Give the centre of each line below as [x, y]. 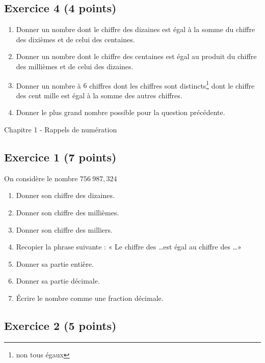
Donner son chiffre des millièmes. [68, 212]
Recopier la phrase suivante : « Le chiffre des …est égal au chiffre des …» [129, 247]
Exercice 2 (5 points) [60, 325]
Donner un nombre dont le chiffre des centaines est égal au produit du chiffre [136, 56]
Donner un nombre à [48, 85]
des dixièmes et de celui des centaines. [75, 39]
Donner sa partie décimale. [58, 281]
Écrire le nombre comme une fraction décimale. [90, 298]
